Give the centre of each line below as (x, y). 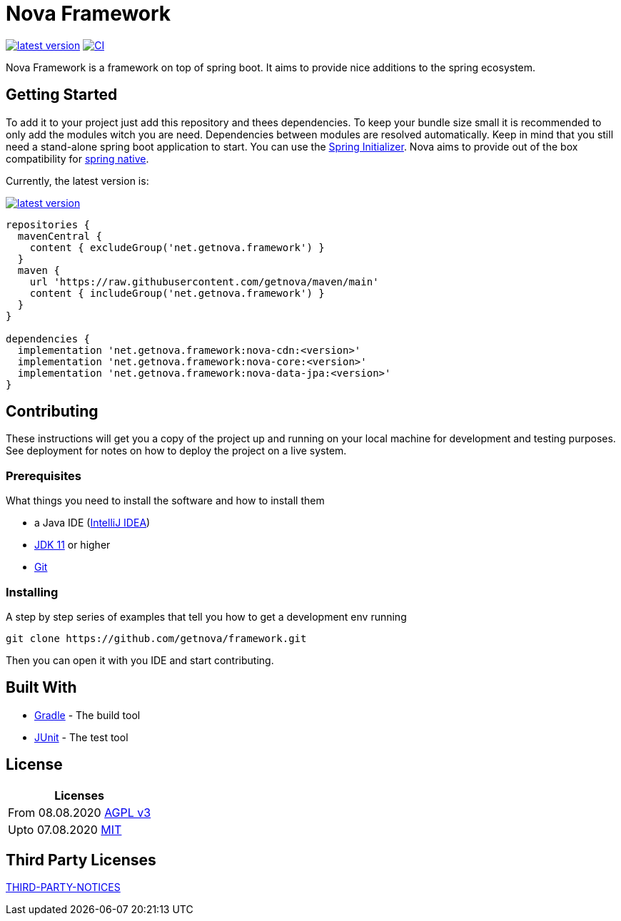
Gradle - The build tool (87, 715)
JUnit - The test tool (81, 737)
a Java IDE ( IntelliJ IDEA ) (92, 523)
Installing (32, 592)
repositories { (48, 224)
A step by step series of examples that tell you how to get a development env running (206, 616)
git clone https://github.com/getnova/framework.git (156, 638)
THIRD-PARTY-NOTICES (63, 887)
